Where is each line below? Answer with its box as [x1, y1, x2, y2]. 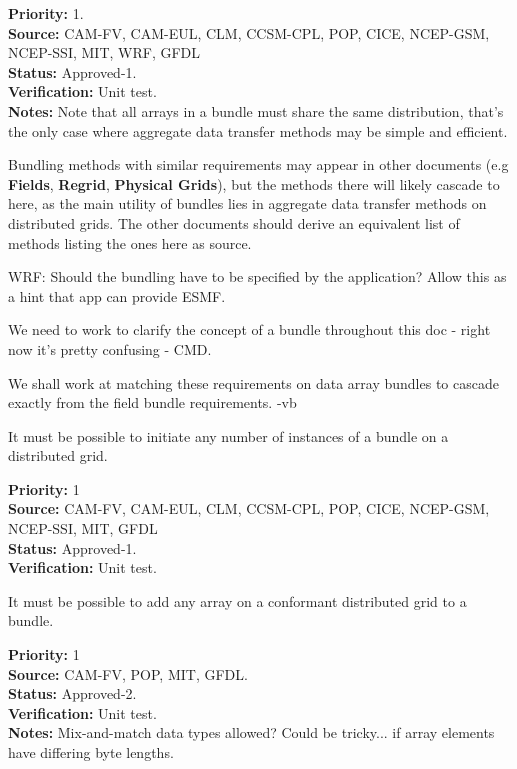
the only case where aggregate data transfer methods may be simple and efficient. [8, 120, 508, 141]
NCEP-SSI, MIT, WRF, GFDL [8, 42, 201, 63]
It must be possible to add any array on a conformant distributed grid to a [8, 590, 467, 611]
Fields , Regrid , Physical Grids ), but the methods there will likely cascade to [8, 173, 500, 194]
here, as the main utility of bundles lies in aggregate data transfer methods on [8, 193, 487, 214]
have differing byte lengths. [8, 742, 174, 762]
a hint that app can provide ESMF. [8, 285, 226, 306]
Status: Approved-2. [8, 683, 137, 704]
